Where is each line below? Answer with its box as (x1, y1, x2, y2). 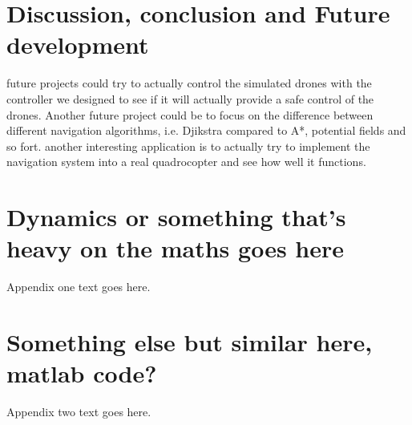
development (6, 28, 149, 61)
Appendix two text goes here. (6, 403, 151, 420)
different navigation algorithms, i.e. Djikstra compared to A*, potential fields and (6, 122, 406, 139)
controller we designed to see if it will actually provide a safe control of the (6, 90, 374, 107)
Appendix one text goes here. (6, 278, 151, 295)
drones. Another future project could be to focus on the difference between (6, 106, 374, 123)
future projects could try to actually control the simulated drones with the (6, 75, 372, 91)
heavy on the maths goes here (6, 232, 345, 265)
